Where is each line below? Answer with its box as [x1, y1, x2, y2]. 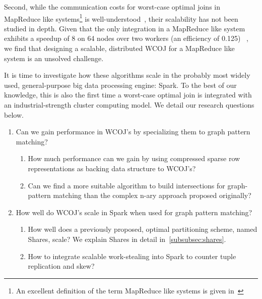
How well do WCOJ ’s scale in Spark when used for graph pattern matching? [16, 207, 252, 217]
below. [4, 109, 24, 120]
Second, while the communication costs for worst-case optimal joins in [4, 2, 220, 12]
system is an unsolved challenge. [4, 53, 104, 63]
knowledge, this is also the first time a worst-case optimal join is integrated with [4, 89, 252, 100]
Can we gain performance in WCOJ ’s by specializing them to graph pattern [16, 126, 250, 137]
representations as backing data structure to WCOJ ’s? [28, 163, 196, 173]
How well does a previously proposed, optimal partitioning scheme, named [28, 224, 257, 234]
